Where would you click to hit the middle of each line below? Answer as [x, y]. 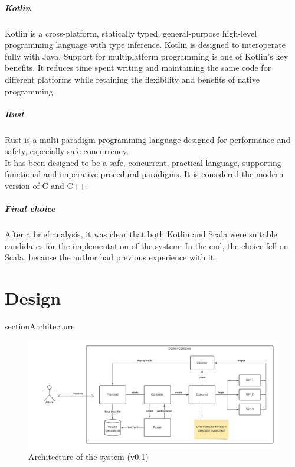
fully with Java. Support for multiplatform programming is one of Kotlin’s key [147, 56]
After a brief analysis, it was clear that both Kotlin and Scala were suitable [141, 234]
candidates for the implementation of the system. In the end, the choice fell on [147, 245]
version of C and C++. [47, 186]
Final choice [30, 209]
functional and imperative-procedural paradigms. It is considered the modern [144, 174]
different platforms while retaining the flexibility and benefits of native [132, 79]
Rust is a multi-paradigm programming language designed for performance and [148, 139]
